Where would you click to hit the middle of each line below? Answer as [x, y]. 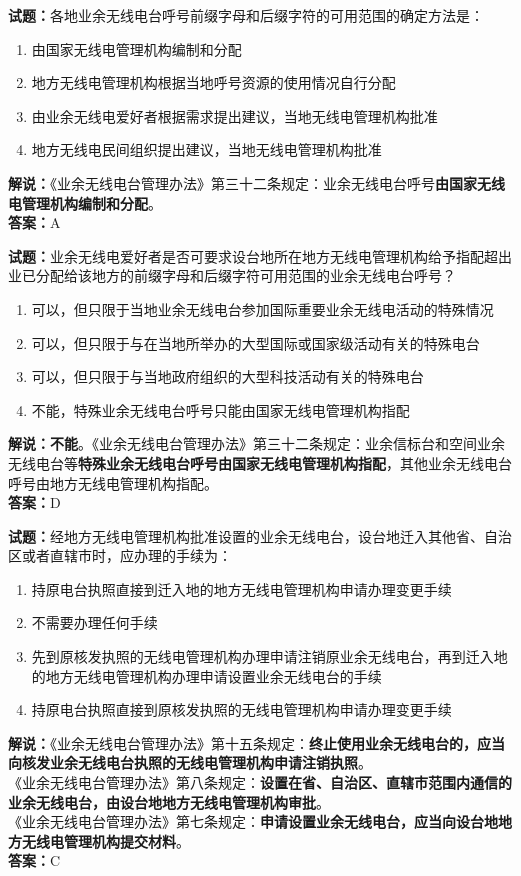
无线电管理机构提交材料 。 [105, 840]
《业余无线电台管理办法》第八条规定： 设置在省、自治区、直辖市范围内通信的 [260, 782]
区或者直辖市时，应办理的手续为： [120, 555]
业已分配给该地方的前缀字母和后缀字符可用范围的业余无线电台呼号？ [232, 275]
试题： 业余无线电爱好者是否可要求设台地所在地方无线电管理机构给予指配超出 [260, 255]
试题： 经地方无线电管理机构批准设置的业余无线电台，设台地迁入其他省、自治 [260, 535]
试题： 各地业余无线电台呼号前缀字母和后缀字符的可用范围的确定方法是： [246, 15]
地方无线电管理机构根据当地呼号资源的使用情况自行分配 [213, 82]
